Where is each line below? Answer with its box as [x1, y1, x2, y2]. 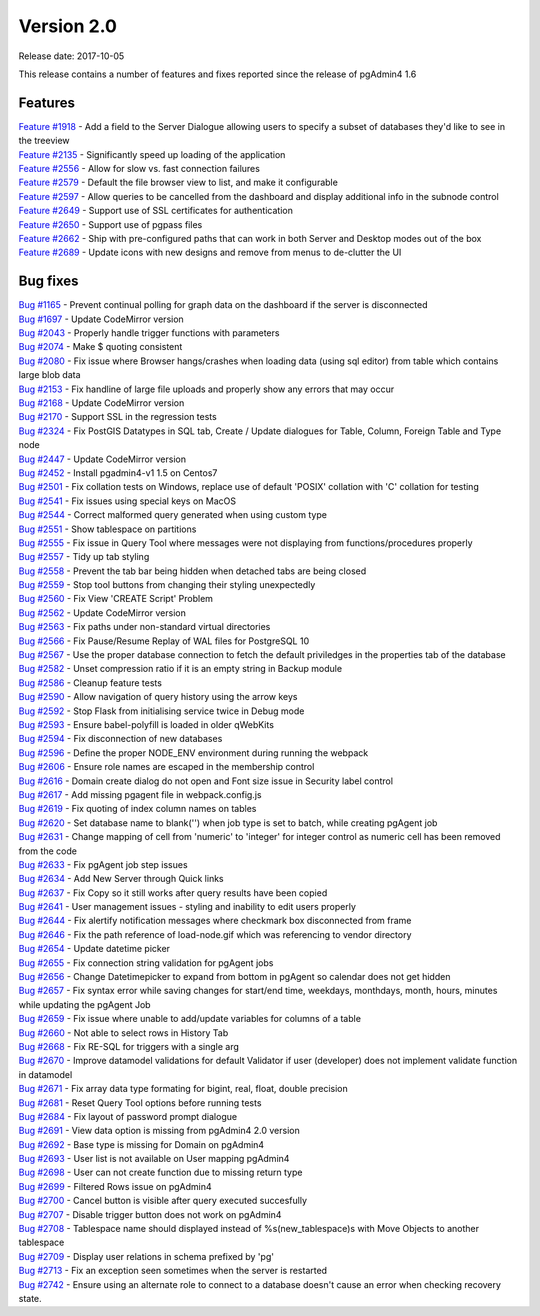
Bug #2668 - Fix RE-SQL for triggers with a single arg [18, 1040, 240, 1052]
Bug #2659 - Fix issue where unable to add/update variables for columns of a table [18, 1013, 362, 1025]
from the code [18, 845, 77, 857]
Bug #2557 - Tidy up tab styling [18, 551, 150, 563]
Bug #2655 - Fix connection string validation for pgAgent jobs [18, 956, 274, 969]
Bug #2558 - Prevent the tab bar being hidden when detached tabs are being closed [18, 565, 367, 577]
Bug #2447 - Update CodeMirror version [18, 453, 187, 465]
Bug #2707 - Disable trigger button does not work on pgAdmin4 [18, 1208, 282, 1220]
